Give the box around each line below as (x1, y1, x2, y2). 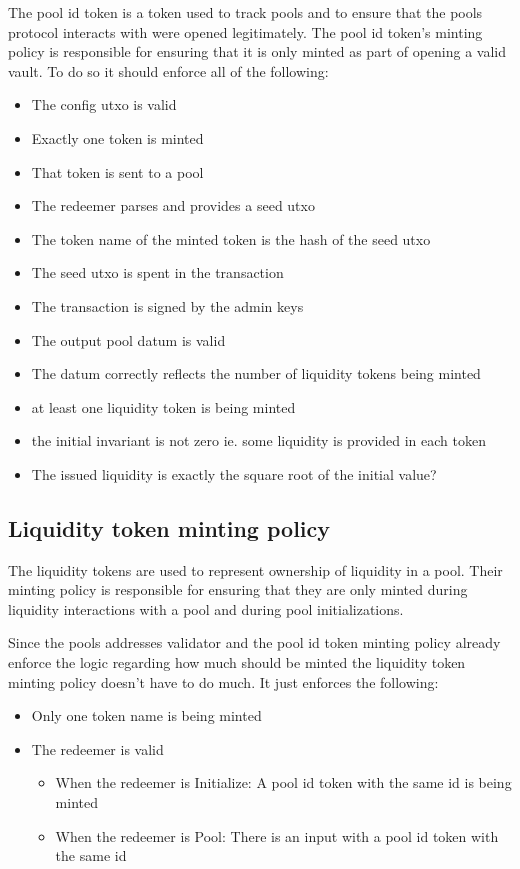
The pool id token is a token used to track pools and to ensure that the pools (8, 2, 483, 22)
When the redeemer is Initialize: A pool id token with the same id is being (55, 772, 512, 793)
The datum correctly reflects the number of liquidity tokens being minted (31, 363, 481, 384)
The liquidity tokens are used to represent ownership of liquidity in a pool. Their (8, 559, 503, 580)
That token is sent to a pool (31, 161, 204, 182)
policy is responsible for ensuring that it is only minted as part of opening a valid (8, 41, 507, 62)
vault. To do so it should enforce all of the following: (8, 60, 329, 81)
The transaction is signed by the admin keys (31, 295, 304, 316)
